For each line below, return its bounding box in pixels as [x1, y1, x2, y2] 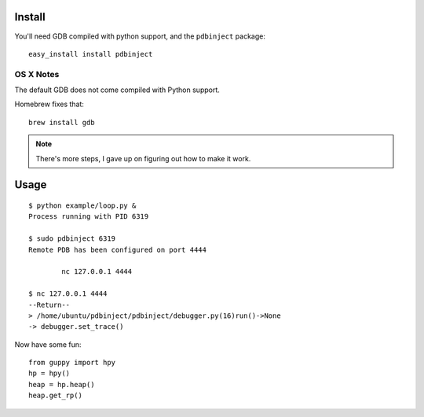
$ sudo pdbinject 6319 [28, 234, 116, 243]
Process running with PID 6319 [28, 212, 149, 221]
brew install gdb [28, 118, 95, 127]
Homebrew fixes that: [14, 99, 84, 109]
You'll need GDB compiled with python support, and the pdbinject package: [14, 31, 266, 41]
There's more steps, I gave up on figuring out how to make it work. [35, 153, 251, 163]
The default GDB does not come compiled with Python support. [14, 85, 220, 94]
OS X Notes [14, 68, 60, 79]
